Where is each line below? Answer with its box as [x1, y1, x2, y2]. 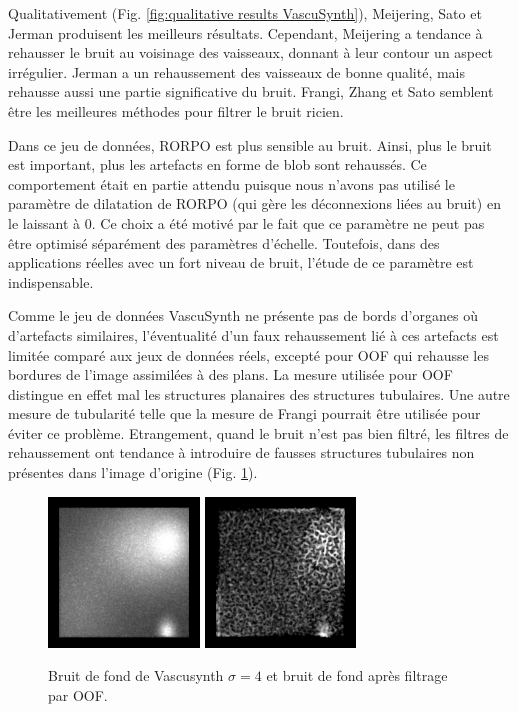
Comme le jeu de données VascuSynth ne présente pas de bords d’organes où [8, 305, 478, 326]
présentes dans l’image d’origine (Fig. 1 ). [8, 462, 258, 483]
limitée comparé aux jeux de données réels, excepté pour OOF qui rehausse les [8, 344, 489, 365]
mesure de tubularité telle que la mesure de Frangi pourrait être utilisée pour [8, 403, 481, 424]
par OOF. [48, 685, 108, 706]
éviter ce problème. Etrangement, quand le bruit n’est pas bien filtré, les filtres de [8, 422, 509, 443]
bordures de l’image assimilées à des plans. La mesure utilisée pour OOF [8, 364, 453, 385]
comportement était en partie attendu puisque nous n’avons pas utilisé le [8, 173, 455, 194]
